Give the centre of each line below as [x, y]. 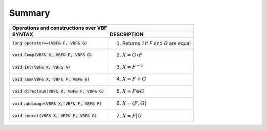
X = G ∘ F [132, 55]
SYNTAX [23, 34]
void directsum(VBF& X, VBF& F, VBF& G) [58, 91]
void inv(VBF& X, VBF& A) [41, 67]
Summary [30, 13]
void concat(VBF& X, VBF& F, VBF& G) [55, 116]
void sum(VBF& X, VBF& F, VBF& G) [51, 79]
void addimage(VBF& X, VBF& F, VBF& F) [57, 104]
